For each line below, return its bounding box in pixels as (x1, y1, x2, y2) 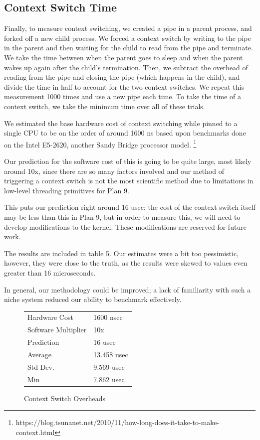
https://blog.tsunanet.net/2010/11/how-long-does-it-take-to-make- (15, 417, 220, 428)
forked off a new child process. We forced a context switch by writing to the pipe (4, 32, 251, 43)
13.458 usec (93, 349, 128, 359)
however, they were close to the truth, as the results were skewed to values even (4, 258, 248, 268)
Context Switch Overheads (24, 393, 106, 403)
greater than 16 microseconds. (4, 267, 96, 278)
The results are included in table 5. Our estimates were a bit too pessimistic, (4, 248, 239, 258)
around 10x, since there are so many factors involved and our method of (4, 165, 225, 176)
